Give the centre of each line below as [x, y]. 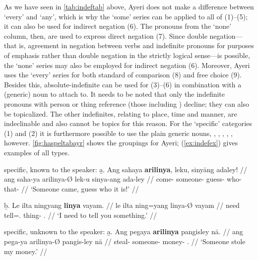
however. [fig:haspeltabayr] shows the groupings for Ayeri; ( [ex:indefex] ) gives [121, 143]
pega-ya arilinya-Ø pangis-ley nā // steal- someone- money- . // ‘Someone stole [125, 241]
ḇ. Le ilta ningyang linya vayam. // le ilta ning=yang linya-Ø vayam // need [122, 205]
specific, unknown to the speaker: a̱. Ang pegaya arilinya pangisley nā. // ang [124, 231]
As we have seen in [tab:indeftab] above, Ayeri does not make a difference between [129, 6]
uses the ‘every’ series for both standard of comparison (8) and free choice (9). [123, 75]
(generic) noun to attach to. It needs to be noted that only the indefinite [115, 94]
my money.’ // [26, 251]
